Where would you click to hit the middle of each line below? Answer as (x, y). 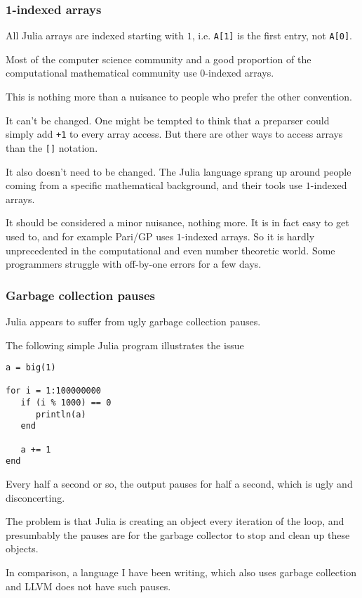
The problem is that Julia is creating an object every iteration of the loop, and (175, 521)
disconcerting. (35, 497)
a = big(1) (31, 368)
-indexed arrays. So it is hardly (248, 236)
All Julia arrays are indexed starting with (95, 35)
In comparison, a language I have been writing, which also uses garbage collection (181, 572)
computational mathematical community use (101, 73)
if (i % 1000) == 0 (66, 403)
